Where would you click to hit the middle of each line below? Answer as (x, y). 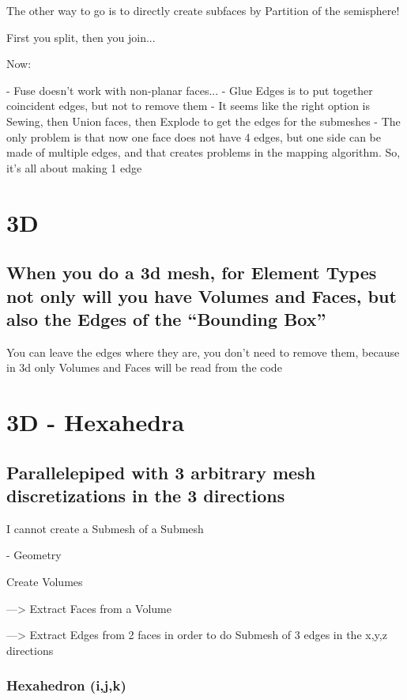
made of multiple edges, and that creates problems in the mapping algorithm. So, (203, 152)
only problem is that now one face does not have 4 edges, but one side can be (194, 136)
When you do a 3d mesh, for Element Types (192, 272)
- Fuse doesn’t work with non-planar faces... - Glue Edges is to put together (190, 90)
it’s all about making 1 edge (74, 167)
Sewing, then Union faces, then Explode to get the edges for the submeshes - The (203, 121)
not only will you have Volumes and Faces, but (202, 295)
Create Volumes (45, 582)
